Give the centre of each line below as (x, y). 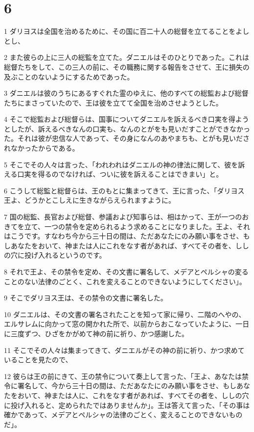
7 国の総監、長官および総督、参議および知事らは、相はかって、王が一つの (123, 217)
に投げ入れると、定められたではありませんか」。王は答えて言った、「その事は (127, 405)
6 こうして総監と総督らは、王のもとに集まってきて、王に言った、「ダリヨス (124, 190)
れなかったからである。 (42, 148)
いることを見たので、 (38, 360)
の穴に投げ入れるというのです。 (55, 255)
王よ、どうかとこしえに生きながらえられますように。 (90, 200)
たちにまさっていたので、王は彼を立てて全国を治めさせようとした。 (113, 102)
